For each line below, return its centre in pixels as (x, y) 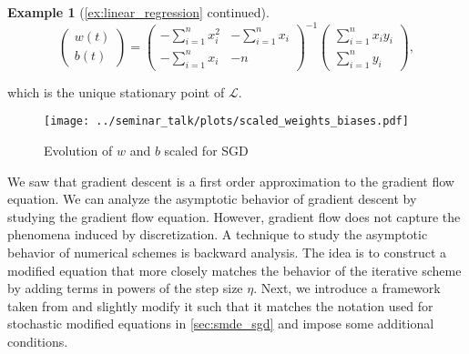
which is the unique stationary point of (116, 91)
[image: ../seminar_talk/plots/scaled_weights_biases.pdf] (226, 121)
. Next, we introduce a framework (347, 288)
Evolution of (78, 151)
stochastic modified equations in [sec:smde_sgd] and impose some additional (221, 324)
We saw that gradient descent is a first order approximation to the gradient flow (231, 181)
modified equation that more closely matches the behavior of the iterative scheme (234, 270)
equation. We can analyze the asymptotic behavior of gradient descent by (212, 199)
